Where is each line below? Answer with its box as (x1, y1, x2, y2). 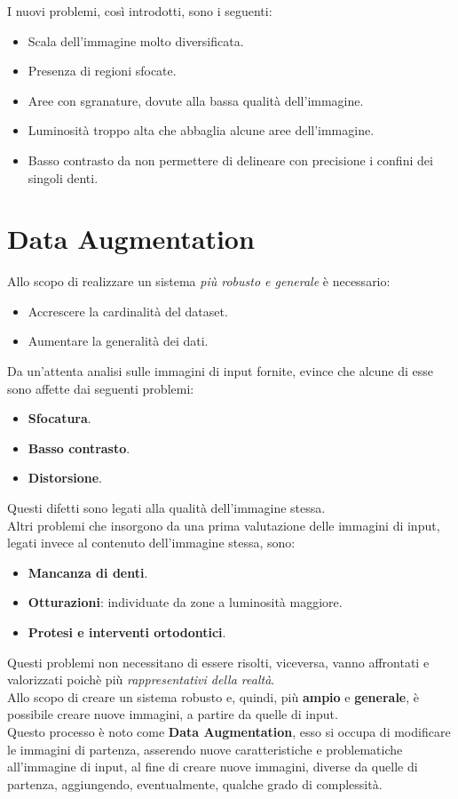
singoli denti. (28, 168, 99, 187)
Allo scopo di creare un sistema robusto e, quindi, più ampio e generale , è (7, 687, 420, 706)
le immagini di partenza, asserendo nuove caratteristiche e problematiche (7, 739, 403, 758)
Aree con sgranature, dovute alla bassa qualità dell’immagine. (28, 91, 364, 109)
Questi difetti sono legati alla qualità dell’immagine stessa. (7, 499, 326, 517)
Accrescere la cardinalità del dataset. (28, 301, 228, 320)
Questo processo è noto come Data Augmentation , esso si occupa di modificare (7, 722, 451, 740)
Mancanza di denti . (28, 563, 148, 581)
